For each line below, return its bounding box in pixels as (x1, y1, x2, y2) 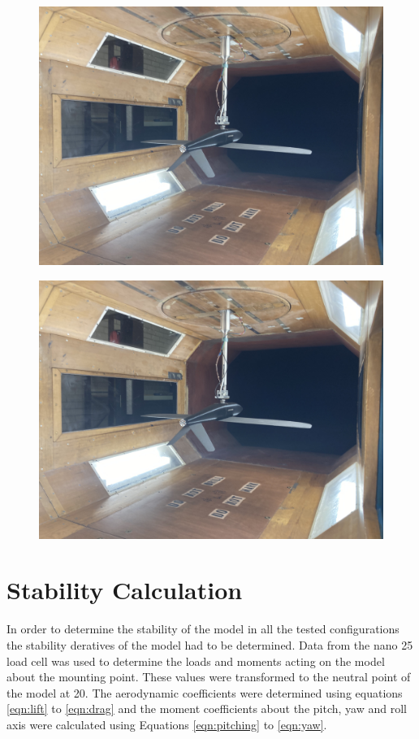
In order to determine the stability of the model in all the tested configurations (6, 620, 400, 637)
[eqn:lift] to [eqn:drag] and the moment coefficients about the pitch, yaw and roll (6, 700, 407, 717)
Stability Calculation (6, 573, 243, 606)
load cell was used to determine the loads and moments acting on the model (6, 652, 385, 669)
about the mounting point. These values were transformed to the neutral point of (6, 668, 411, 685)
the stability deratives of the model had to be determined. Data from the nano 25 (6, 636, 413, 653)
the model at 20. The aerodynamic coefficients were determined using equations (6, 684, 403, 701)
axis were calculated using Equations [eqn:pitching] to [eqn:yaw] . (6, 715, 327, 732)
